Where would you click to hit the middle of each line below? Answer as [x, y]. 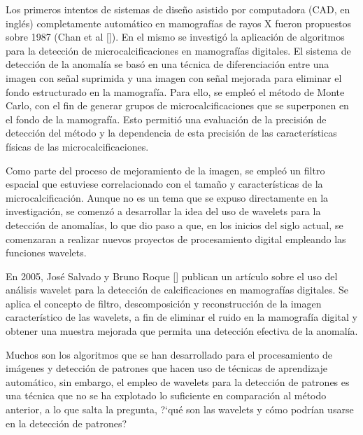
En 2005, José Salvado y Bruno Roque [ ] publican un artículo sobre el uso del [172, 276]
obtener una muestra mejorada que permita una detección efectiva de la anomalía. [182, 331]
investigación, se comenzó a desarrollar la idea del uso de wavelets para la [163, 211]
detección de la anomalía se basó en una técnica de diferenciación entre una [168, 64]
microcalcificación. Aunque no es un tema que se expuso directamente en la [167, 197]
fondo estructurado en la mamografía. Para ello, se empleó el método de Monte [175, 91]
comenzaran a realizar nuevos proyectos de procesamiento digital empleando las [176, 239]
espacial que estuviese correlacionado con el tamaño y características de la [164, 184]
